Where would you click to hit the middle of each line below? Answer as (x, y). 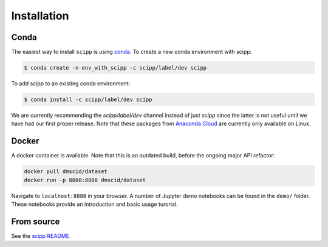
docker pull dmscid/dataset (66, 172)
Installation (40, 16)
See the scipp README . (41, 235)
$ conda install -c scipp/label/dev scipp (88, 100)
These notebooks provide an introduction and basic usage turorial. (94, 204)
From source (36, 221)
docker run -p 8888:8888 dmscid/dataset (85, 180)
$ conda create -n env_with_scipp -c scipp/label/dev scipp (115, 68)
